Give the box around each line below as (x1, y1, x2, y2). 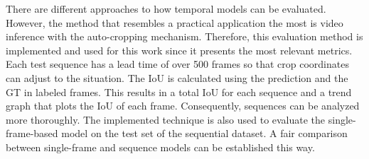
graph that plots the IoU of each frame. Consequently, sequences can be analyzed (6, 98, 360, 113)
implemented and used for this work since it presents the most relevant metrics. (6, 42, 353, 57)
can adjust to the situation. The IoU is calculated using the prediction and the (6, 70, 348, 85)
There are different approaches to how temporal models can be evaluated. (6, 1, 326, 16)
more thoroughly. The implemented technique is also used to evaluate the (6, 112, 326, 126)
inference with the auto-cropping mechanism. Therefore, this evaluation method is (6, 29, 363, 44)
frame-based (6, 126, 58, 141)
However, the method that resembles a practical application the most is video (6, 15, 343, 30)
